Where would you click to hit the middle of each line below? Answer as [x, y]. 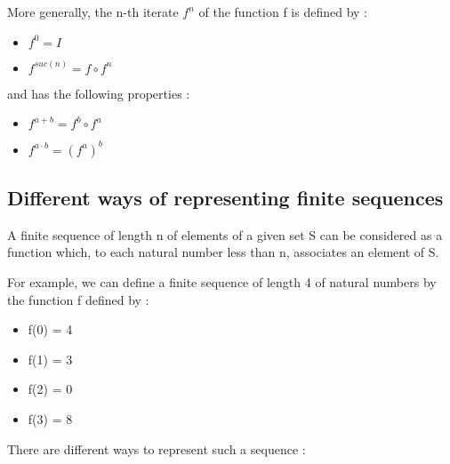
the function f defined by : [78, 299]
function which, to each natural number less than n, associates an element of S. [223, 252]
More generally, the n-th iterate [93, 12]
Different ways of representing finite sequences [225, 198]
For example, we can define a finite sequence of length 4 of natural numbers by [222, 282]
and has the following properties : [99, 93]
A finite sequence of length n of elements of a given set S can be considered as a [225, 234]
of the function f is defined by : [283, 12]
